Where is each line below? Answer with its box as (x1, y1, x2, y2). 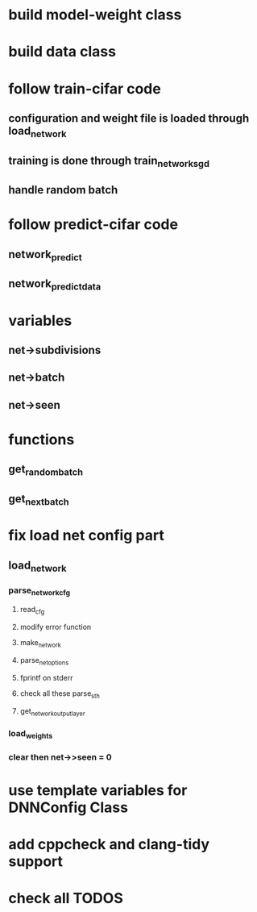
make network (19, 638, 62, 650)
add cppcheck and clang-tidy (8, 835, 210, 853)
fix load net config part (8, 527, 165, 545)
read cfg (19, 605, 45, 616)
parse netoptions (19, 656, 69, 667)
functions (8, 431, 75, 448)
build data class (8, 43, 117, 61)
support (8, 852, 63, 870)
